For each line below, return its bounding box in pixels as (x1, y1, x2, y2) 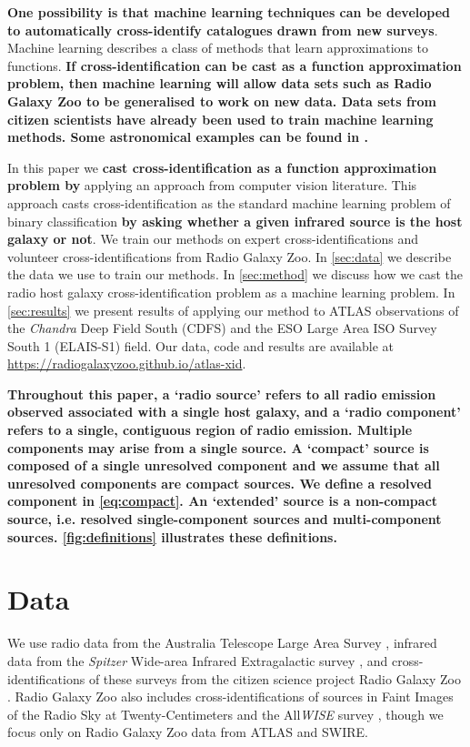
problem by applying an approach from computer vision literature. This (7, 176, 417, 195)
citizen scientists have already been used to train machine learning (7, 109, 434, 128)
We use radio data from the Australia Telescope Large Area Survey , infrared (7, 633, 437, 652)
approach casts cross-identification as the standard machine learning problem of (7, 193, 451, 212)
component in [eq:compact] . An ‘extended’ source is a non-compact (7, 491, 438, 510)
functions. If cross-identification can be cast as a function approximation (7, 56, 462, 75)
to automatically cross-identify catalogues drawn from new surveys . (7, 20, 438, 39)
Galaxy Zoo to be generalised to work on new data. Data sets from (7, 91, 436, 110)
